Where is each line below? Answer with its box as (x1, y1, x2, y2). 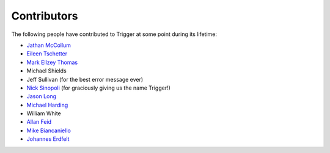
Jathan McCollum (26, 41, 71, 49)
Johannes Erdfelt (26, 135, 70, 143)
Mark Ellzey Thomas (26, 59, 78, 66)
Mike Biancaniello (26, 127, 71, 134)
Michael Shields (26, 67, 67, 74)
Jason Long (26, 93, 57, 100)
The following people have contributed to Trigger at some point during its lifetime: (11, 30, 217, 38)
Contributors (11, 9, 79, 23)
